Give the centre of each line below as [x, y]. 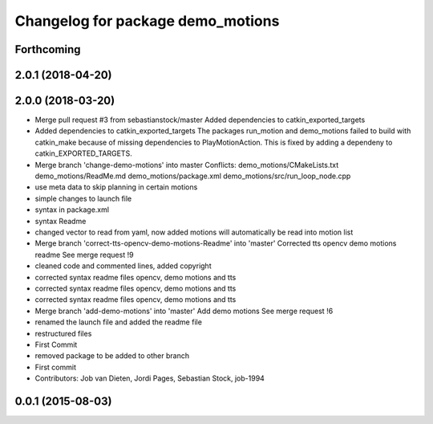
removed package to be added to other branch [112, 356]
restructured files [63, 333]
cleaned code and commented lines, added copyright [123, 266]
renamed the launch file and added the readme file [118, 322]
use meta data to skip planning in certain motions [116, 187]
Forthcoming [48, 49]
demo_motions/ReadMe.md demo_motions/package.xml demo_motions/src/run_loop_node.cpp [193, 176]
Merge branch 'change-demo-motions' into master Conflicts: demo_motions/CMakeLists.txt [187, 165]
